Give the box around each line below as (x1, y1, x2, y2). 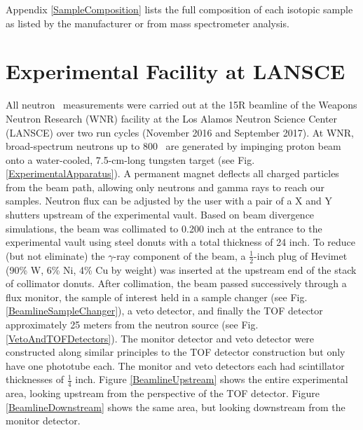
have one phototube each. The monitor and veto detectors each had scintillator (6, 358, 345, 373)
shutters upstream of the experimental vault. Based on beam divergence (6, 207, 315, 222)
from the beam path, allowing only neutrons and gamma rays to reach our (6, 179, 324, 194)
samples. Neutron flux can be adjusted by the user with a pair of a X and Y (6, 193, 332, 208)
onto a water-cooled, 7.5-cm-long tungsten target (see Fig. (6, 152, 255, 167)
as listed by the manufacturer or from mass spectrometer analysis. (6, 15, 289, 30)
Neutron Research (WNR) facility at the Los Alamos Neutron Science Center (6, 111, 338, 125)
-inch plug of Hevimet (254, 248, 348, 263)
